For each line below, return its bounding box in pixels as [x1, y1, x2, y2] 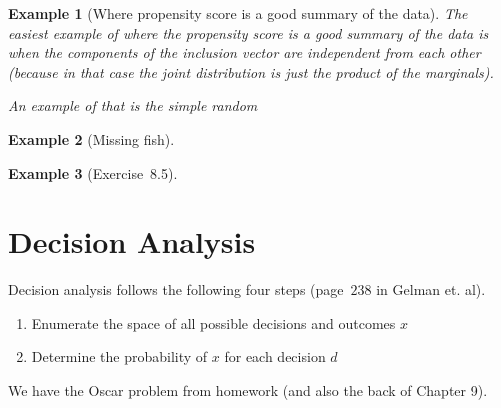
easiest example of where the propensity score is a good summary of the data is [8, 22, 489, 43]
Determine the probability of [31, 346, 208, 367]
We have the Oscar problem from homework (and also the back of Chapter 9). [8, 380, 488, 401]
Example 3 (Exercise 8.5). [8, 162, 178, 183]
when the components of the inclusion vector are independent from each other [8, 42, 481, 63]
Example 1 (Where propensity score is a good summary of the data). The [8, 3, 468, 23]
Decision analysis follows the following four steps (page [8, 279, 344, 300]
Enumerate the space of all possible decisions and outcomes [31, 312, 396, 333]
